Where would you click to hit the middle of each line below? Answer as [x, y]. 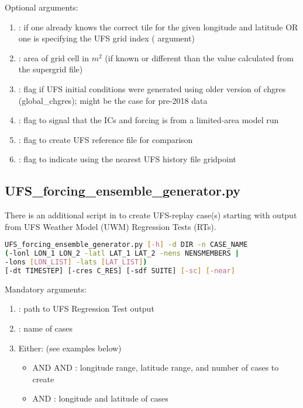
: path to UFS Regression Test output [86, 308]
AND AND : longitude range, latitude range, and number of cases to [156, 367]
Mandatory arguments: [46, 289]
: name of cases [46, 328]
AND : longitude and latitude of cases [100, 398]
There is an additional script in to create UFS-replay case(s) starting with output [151, 215]
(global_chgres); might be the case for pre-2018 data [113, 100]
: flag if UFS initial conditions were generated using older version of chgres [152, 88]
